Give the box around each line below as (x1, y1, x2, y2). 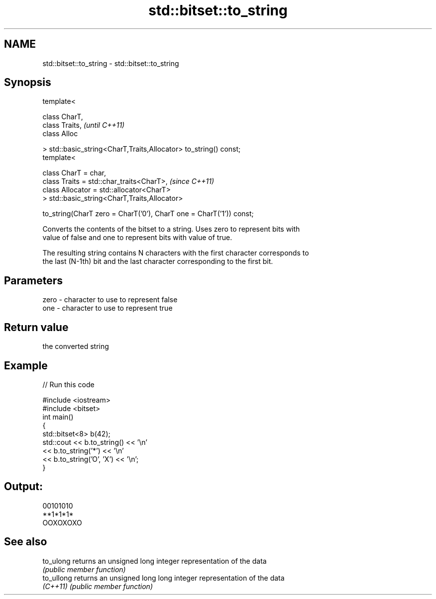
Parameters (4, 274, 63, 287)
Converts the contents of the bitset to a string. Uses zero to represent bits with (42, 225, 300, 234)
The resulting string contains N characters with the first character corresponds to (42, 249, 309, 257)
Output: (4, 480, 43, 493)
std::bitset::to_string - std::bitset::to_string (42, 59, 179, 68)
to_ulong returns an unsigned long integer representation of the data (42, 556, 267, 565)
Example (4, 359, 48, 372)
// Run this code (42, 380, 95, 389)
